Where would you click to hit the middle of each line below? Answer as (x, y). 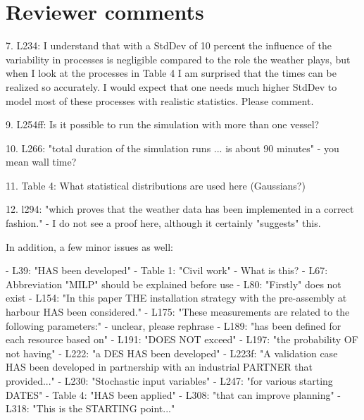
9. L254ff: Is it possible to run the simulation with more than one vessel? (163, 124)
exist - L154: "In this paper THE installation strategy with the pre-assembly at (176, 298)
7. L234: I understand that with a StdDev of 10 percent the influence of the (169, 45)
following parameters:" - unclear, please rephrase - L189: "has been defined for (174, 325)
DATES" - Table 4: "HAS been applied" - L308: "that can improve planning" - (173, 394)
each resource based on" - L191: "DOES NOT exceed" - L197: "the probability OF (182, 339)
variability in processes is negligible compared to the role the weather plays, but (178, 59)
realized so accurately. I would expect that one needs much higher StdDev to (171, 86)
